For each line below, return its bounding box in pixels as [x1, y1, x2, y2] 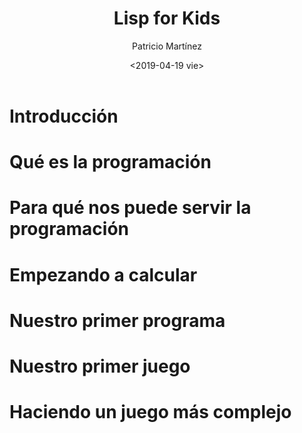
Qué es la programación [9, 151, 212, 174]
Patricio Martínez [132, 40, 202, 52]
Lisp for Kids [113, 7, 221, 30]
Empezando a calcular [9, 263, 198, 286]
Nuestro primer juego [9, 355, 191, 377]
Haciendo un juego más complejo [9, 401, 292, 424]
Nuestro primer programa [9, 309, 226, 332]
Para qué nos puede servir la [9, 197, 252, 219]
